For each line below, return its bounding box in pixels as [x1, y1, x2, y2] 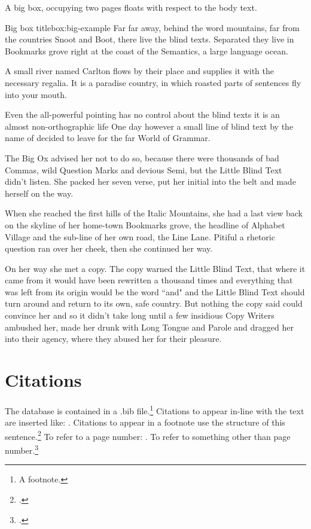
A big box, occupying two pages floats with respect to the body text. [5, 1, 257, 13]
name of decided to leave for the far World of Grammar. [5, 132, 211, 144]
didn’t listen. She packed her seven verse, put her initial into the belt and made [5, 175, 296, 188]
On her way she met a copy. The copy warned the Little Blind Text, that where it [5, 262, 306, 274]
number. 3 [5, 442, 39, 456]
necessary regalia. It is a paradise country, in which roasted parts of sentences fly [5, 76, 301, 88]
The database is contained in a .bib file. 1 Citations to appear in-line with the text [5, 402, 304, 417]
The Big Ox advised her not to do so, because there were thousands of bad [5, 151, 279, 164]
